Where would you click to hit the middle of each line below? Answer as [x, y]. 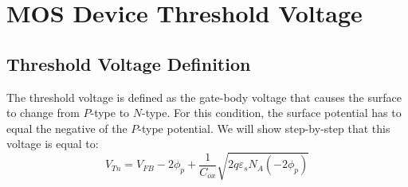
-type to [110, 113]
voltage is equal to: [53, 144]
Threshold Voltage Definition [129, 63]
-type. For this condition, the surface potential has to [272, 113]
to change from [43, 113]
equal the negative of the [67, 128]
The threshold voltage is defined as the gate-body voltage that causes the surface [204, 97]
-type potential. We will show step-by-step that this [264, 128]
